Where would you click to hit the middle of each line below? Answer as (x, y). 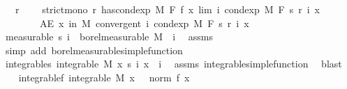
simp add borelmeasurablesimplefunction (94, 50)
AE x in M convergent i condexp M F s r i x (144, 23)
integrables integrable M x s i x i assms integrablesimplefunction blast (173, 64)
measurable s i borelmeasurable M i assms (109, 37)
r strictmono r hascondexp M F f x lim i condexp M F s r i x (168, 9)
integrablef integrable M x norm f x (104, 77)
